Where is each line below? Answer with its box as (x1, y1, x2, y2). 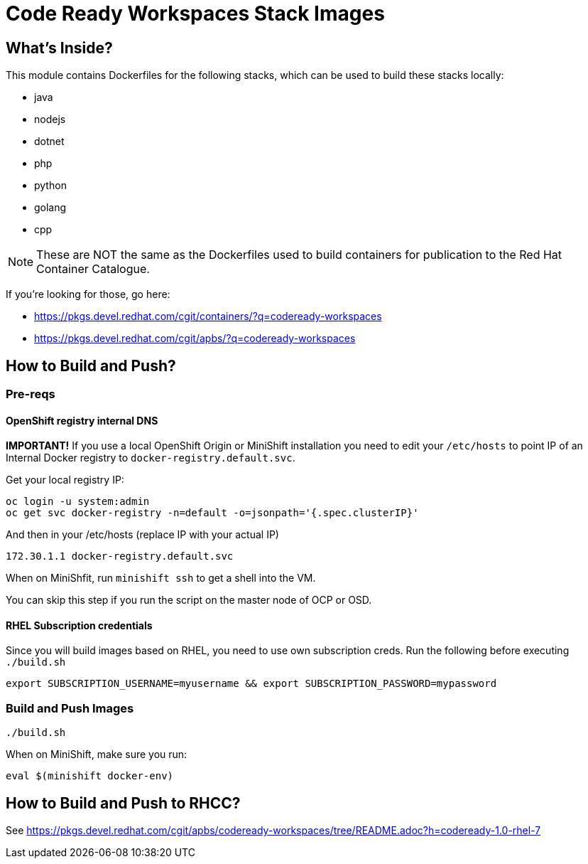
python (34, 179, 67, 192)
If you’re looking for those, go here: (6, 288, 170, 301)
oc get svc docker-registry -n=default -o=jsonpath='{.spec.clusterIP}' (6, 507, 419, 519)
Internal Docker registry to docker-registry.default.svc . (6, 452, 295, 464)
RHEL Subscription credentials (6, 619, 153, 631)
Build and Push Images (6, 700, 134, 715)
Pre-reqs (6, 387, 55, 402)
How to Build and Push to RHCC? (6, 794, 241, 812)
